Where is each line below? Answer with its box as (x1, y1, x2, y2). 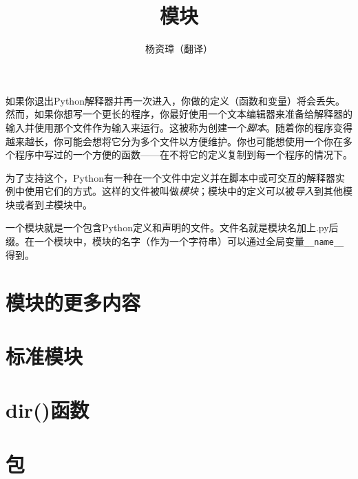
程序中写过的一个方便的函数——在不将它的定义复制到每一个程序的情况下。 (14, 147, 352, 162)
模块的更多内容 (6, 288, 141, 316)
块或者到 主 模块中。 (6, 197, 92, 211)
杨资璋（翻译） (145, 41, 213, 56)
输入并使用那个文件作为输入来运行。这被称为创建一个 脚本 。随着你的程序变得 (6, 120, 352, 134)
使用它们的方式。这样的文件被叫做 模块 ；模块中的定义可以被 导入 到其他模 (24, 184, 352, 198)
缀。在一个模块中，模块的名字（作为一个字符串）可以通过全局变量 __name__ (6, 234, 344, 248)
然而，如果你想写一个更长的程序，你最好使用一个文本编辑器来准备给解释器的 (6, 107, 352, 121)
